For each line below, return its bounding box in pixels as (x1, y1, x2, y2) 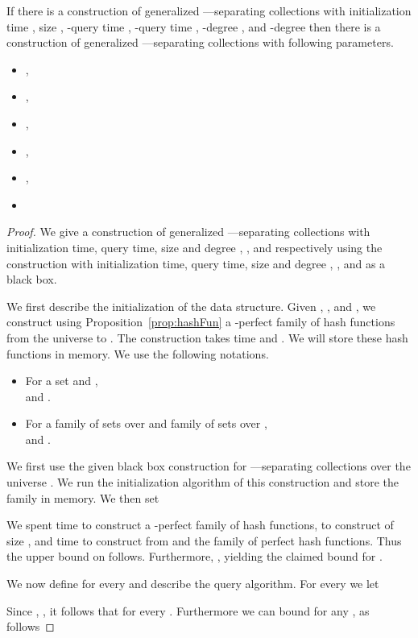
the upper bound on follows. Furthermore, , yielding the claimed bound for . (6, 548, 383, 565)
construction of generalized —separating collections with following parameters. (6, 34, 394, 51)
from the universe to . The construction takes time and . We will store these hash (6, 329, 408, 346)
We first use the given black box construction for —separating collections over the (6, 458, 411, 474)
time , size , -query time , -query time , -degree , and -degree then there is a (6, 18, 381, 35)
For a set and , (25, 372, 98, 389)
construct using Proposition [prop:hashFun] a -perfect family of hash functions (6, 313, 395, 330)
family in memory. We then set (6, 489, 159, 506)
